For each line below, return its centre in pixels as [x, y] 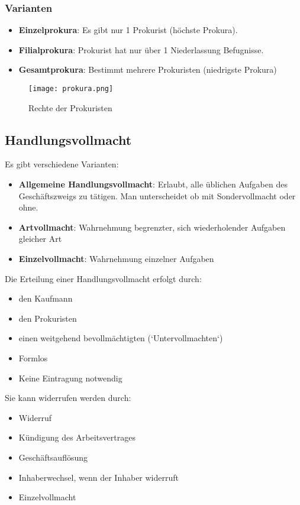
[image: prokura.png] [71, 89]
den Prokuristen [48, 318]
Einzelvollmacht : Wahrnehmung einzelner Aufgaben [116, 259]
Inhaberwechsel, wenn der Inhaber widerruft [99, 477]
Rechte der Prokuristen [70, 107]
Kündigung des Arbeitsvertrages [77, 437]
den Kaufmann [46, 298]
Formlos [33, 357]
